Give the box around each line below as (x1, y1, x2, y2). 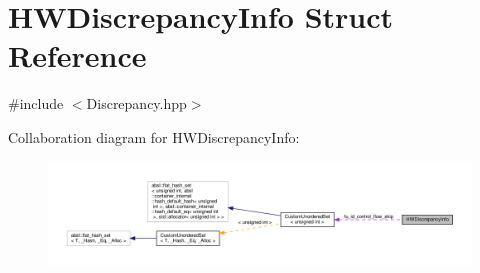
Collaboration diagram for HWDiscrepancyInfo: (8, 126, 300, 147)
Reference (8, 35, 147, 76)
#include (8, 93, 64, 114)
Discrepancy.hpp (86, 93, 187, 114)
